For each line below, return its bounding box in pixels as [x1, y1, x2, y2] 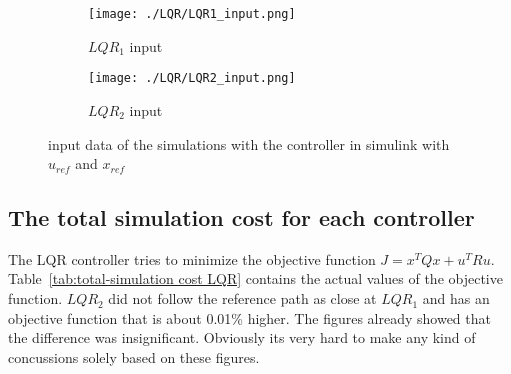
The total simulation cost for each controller [8, 202, 475, 233]
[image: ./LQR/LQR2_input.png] [88, 71, 296, 86]
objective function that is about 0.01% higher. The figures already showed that [8, 307, 491, 328]
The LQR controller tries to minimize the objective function [8, 248, 376, 269]
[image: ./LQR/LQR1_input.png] [88, 7, 296, 21]
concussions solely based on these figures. [8, 346, 260, 367]
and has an [422, 288, 490, 309]
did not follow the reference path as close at [108, 288, 377, 309]
